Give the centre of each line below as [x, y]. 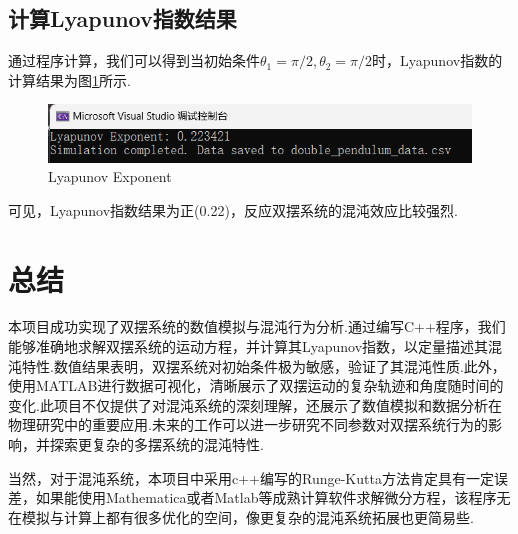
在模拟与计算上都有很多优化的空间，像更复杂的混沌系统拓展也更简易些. [241, 516]
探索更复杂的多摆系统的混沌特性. [156, 444]
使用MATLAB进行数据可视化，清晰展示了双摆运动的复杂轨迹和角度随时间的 [256, 385]
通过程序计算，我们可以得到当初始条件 [134, 60]
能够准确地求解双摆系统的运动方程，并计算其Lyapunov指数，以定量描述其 [248, 346]
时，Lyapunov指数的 [437, 60]
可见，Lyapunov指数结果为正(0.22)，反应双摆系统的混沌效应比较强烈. [233, 209]
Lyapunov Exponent [110, 176]
